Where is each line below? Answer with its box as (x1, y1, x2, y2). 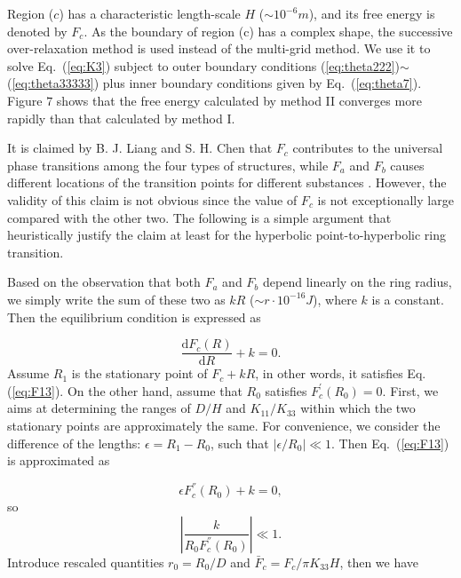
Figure (7, 91, 43, 109)
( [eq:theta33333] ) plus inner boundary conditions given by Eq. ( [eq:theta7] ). (7, 74, 422, 92)
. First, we (382, 381, 439, 400)
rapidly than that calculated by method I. (7, 108, 235, 127)
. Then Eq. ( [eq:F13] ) (331, 433, 449, 452)
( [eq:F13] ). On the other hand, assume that (7, 381, 242, 400)
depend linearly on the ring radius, (263, 273, 452, 291)
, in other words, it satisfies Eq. (255, 364, 426, 383)
